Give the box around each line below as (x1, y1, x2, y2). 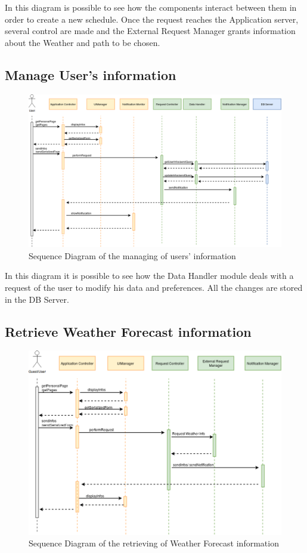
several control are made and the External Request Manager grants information (5, 24, 296, 37)
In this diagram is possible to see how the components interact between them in (5, 1, 297, 13)
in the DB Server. (5, 293, 69, 305)
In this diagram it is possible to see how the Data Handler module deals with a (5, 269, 294, 282)
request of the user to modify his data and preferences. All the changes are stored (5, 281, 303, 294)
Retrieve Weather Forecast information (5, 322, 252, 340)
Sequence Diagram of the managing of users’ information (29, 249, 236, 262)
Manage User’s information (5, 65, 176, 84)
